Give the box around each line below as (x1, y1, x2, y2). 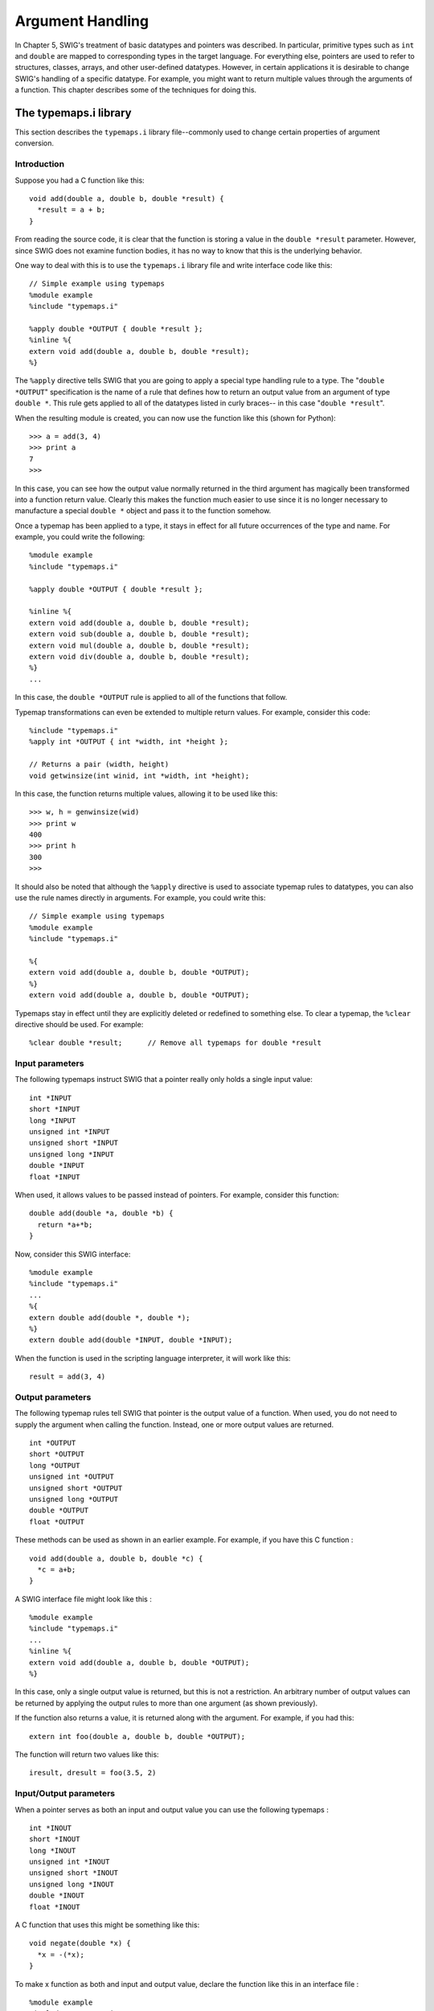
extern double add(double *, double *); (29, 1313, 190, 1322)
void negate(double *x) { (29, 1939, 132, 1948)
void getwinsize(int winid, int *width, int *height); (29, 771, 250, 780)
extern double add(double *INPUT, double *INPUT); (29, 1335, 233, 1345)
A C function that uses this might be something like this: (14, 1920, 200, 1930)
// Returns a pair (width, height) (29, 760, 170, 769)
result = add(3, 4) (29, 1372, 106, 1381)
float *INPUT (29, 1172, 80, 1182)
